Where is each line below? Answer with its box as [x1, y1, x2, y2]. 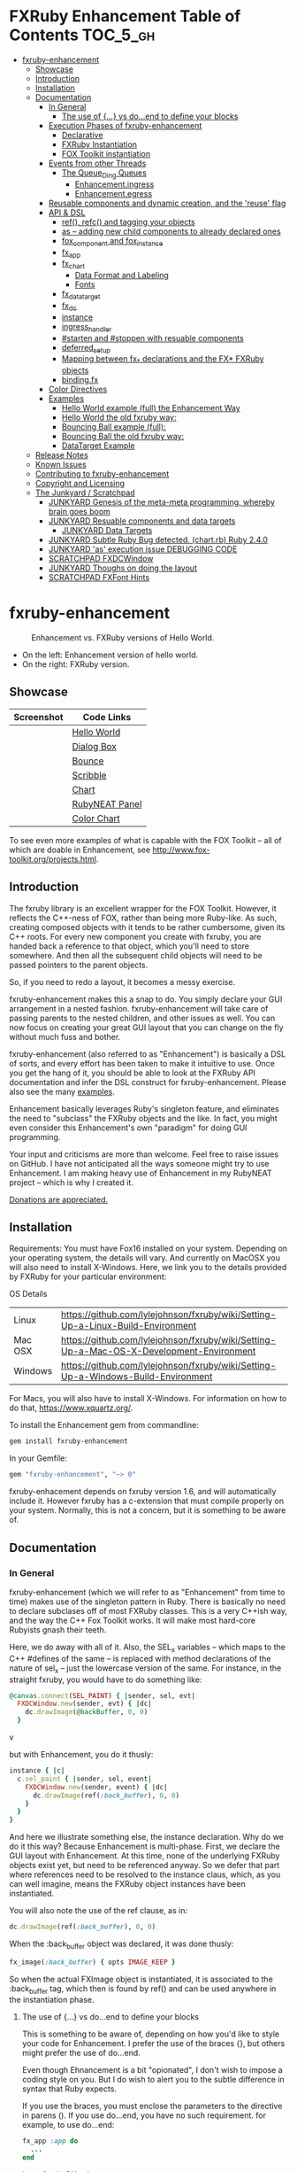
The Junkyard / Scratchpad [34, 487, 135, 498]
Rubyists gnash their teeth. [9, 1624, 107, 1635]
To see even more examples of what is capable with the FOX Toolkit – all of [9, 834, 283, 845]
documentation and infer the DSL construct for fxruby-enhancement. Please [9, 1076, 287, 1087]
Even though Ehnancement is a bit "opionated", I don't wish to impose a [21, 2065, 283, 2075]
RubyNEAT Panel [72, 797, 142, 810]
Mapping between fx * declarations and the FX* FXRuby [61, 353, 264, 367]
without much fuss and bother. [9, 1031, 121, 1042]
